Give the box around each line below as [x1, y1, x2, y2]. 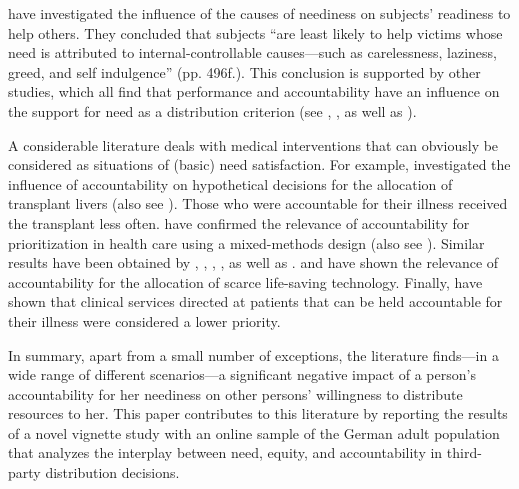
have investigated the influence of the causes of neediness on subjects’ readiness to [8, 3, 511, 23]
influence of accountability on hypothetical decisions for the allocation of [8, 173, 453, 194]
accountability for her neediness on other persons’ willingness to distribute [8, 383, 463, 404]
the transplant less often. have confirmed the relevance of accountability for [8, 212, 470, 233]
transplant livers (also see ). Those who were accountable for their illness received [8, 193, 508, 214]
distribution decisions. [45, 462, 180, 483]
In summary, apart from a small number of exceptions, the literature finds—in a [8, 344, 499, 365]
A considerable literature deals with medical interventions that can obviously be [8, 134, 499, 155]
